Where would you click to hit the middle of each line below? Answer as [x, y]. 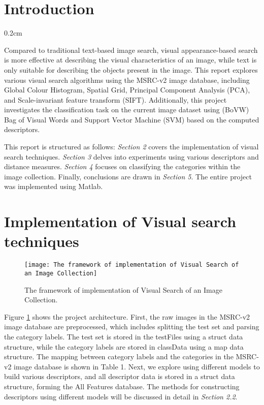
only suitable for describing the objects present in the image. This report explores [131, 69]
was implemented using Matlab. [54, 186]
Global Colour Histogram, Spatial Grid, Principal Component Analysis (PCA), [127, 90]
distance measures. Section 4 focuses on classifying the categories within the [122, 166]
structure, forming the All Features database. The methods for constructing [122, 386]
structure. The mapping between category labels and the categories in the [119, 356]
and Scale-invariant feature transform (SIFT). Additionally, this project [115, 99]
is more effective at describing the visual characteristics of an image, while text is [130, 60]
